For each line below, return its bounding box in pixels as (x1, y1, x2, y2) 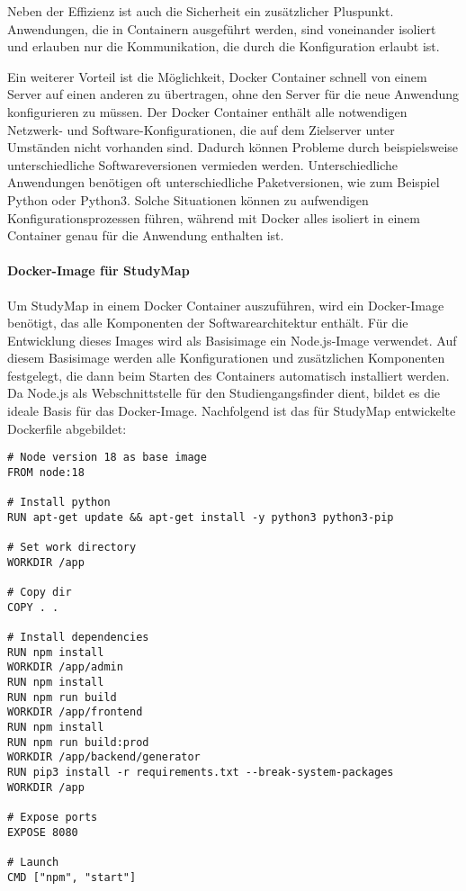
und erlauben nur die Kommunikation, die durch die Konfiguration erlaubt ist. (7, 37, 440, 56)
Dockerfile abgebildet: (7, 418, 127, 437)
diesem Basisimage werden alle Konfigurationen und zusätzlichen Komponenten (7, 348, 445, 367)
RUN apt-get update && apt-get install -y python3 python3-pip (7, 510, 394, 524)
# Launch (7, 855, 59, 868)
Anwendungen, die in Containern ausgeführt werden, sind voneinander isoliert (7, 19, 436, 38)
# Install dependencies (7, 631, 149, 644)
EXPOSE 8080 (7, 825, 78, 839)
